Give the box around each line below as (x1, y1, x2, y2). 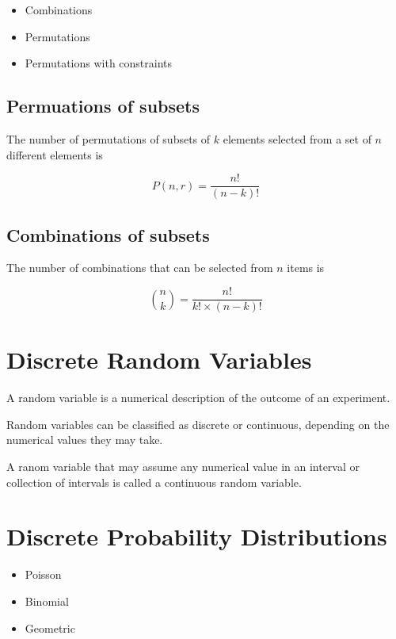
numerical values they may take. (6, 431, 163, 448)
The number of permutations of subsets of (6, 130, 211, 147)
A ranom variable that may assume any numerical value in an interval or (6, 458, 360, 474)
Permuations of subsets (6, 94, 200, 118)
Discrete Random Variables (6, 343, 312, 376)
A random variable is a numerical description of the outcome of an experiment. (6, 389, 390, 406)
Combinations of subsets (6, 222, 210, 247)
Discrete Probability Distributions (6, 520, 387, 553)
